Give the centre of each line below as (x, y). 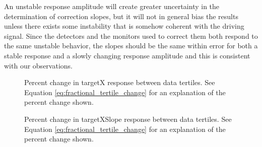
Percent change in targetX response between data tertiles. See (120, 82)
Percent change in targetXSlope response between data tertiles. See (128, 119)
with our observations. (38, 65)
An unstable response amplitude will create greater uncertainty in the (112, 6)
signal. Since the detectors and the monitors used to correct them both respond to (131, 35)
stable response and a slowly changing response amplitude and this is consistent (127, 55)
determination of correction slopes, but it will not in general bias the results (121, 16)
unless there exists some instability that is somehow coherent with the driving (124, 26)
